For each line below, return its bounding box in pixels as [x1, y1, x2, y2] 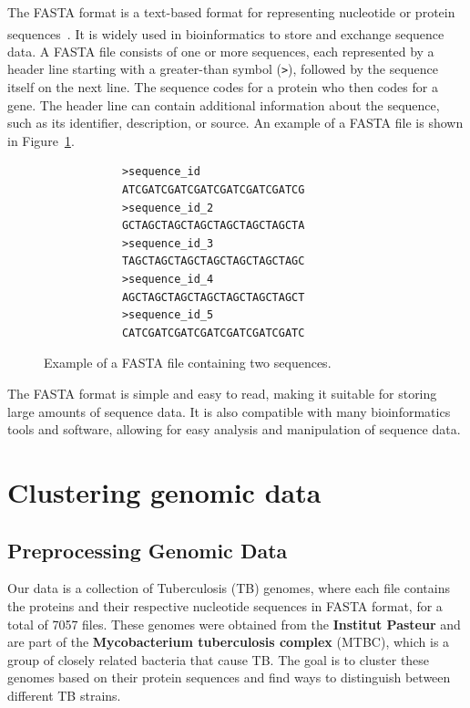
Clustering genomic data [7, 473, 322, 510]
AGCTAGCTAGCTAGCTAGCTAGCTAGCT [121, 290, 305, 304]
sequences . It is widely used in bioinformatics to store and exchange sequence [7, 24, 444, 43]
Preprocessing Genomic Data [7, 536, 288, 564]
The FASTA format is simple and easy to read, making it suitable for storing [7, 384, 437, 402]
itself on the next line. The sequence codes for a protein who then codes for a [7, 78, 438, 97]
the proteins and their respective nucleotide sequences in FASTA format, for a [7, 596, 443, 615]
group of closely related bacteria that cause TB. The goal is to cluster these [7, 650, 430, 669]
